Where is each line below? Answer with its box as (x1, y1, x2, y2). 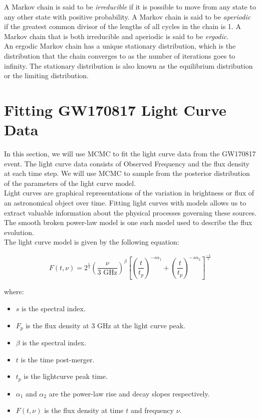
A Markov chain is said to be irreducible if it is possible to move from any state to (4, 2, 256, 12)
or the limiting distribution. (4, 70, 89, 81)
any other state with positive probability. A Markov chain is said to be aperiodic (4, 11, 251, 22)
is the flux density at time (44, 405, 124, 415)
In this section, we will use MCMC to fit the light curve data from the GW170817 (4, 148, 256, 159)
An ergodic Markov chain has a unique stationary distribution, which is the (4, 41, 236, 51)
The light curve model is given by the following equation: (4, 237, 179, 247)
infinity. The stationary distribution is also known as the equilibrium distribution (4, 60, 253, 71)
